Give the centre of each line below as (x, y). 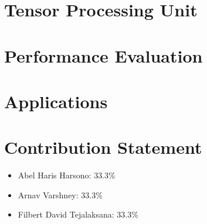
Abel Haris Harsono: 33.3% (67, 175)
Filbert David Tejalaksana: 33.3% (78, 214)
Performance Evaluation (103, 55)
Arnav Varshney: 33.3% (60, 194)
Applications (56, 101)
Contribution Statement (103, 147)
